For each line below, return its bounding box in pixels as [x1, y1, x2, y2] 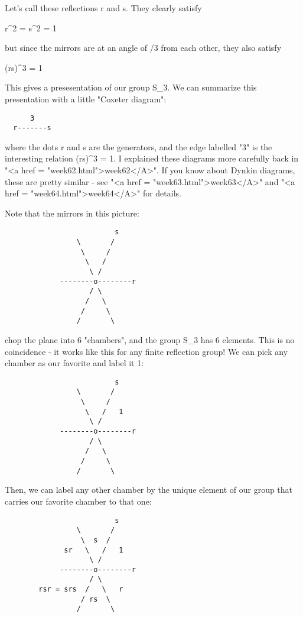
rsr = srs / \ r [38, 585, 123, 594]
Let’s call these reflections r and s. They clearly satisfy [5, 2, 202, 14]
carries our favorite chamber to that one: [5, 495, 152, 507]
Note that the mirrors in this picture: [5, 206, 139, 219]
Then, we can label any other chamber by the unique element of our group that [5, 483, 293, 496]
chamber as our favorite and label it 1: [5, 357, 144, 369]
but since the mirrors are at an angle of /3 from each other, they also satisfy [5, 41, 282, 54]
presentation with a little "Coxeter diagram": [5, 92, 167, 105]
